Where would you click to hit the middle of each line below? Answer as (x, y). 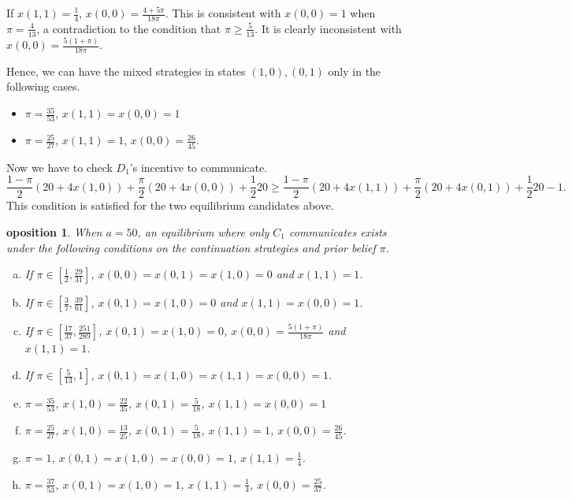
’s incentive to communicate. (199, 167)
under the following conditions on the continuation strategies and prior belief (191, 247)
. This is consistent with (223, 13)
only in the (355, 71)
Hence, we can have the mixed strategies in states (126, 71)
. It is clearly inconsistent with (328, 28)
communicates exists (338, 231)
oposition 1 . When (54, 231)
